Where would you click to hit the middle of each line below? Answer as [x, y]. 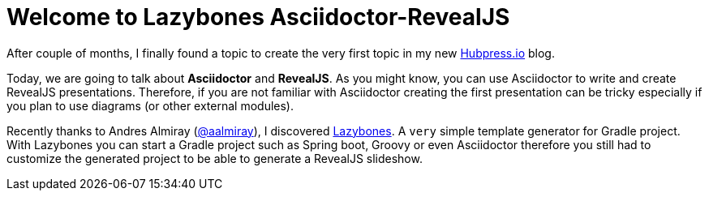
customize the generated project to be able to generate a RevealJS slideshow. [215, 158]
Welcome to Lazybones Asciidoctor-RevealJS [258, 17]
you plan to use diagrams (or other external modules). [150, 105]
